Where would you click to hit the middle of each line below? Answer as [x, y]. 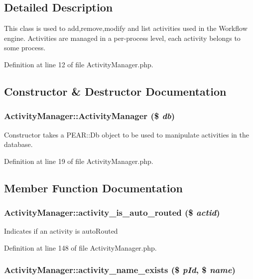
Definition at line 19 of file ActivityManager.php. [79, 161]
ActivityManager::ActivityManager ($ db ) [90, 116]
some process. [25, 48]
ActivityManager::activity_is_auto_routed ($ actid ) [112, 212]
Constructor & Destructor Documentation [115, 91]
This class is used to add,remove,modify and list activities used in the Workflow [126, 28]
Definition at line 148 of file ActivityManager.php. [80, 247]
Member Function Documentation [94, 188]
